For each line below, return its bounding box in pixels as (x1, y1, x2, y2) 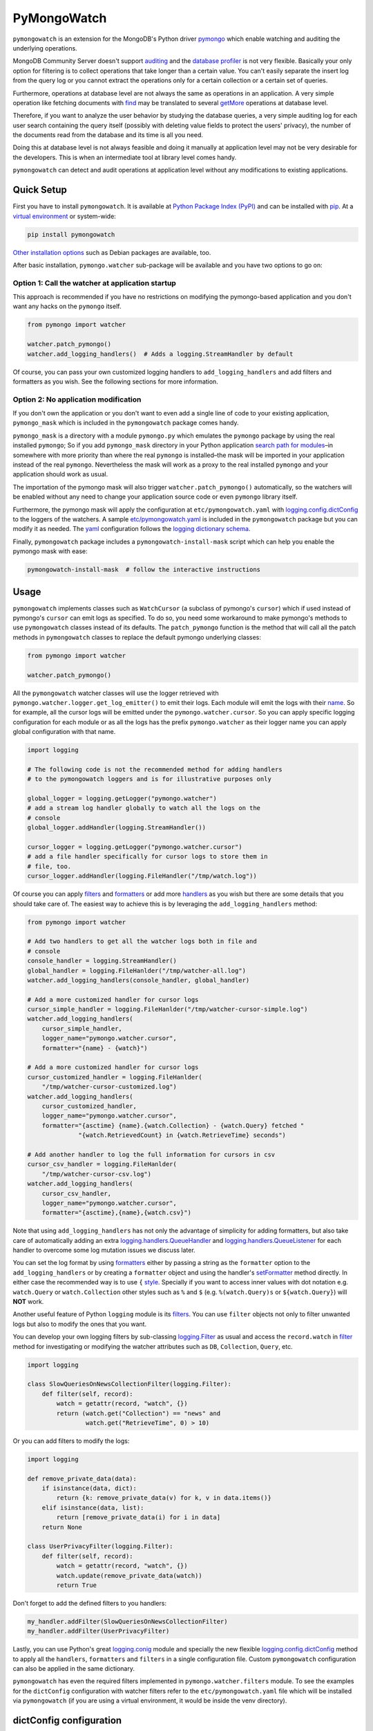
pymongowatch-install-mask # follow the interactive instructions (27, 566, 261, 574)
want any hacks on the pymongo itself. (12, 302, 122, 311)
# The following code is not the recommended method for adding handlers (27, 765, 283, 773)
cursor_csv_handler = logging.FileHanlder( (27, 1160, 178, 1168)
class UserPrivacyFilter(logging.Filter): (27, 1543, 173, 1550)
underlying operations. (12, 44, 77, 52)
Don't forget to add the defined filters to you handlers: (12, 1599, 167, 1607)
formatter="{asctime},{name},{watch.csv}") (41, 1209, 191, 1217)
